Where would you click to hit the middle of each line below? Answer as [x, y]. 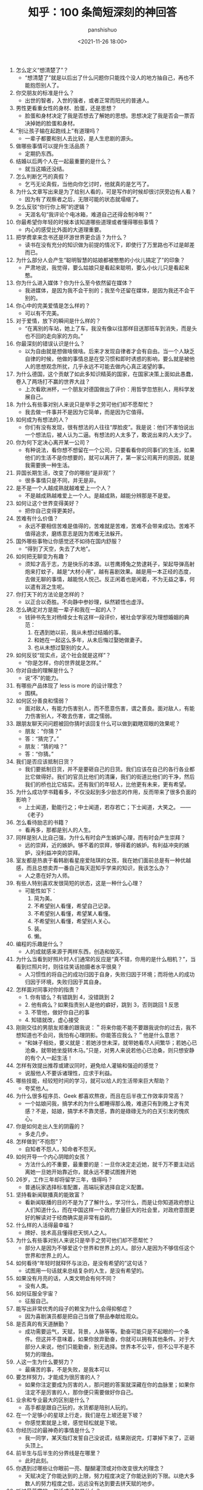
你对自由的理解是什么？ [45, 670]
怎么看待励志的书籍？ [42, 822]
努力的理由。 [41, 1354]
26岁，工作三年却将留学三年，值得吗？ [64, 1179]
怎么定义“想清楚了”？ [42, 70]
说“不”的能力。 [43, 678]
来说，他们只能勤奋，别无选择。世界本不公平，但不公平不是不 [118, 1347]
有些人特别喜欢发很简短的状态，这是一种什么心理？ [79, 883]
